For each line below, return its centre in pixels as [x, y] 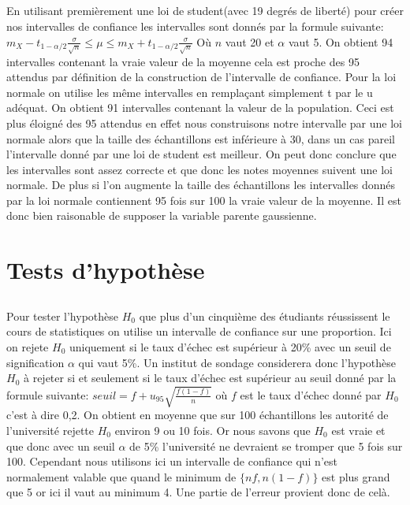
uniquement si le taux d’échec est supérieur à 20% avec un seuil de [230, 347]
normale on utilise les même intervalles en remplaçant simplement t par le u [190, 92]
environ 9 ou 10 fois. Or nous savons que [212, 430]
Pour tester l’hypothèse [62, 316]
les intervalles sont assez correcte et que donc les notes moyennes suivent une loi [199, 169]
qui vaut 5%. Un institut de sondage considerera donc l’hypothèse [237, 362]
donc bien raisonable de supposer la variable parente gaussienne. [162, 215]
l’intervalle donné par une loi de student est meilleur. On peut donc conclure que [201, 154]
